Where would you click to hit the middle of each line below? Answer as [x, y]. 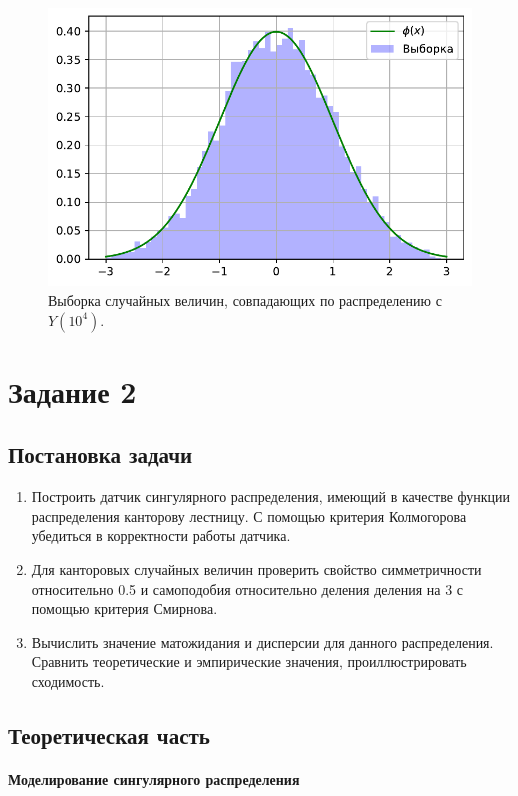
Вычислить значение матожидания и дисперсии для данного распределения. [262, 641]
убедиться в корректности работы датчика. [161, 535]
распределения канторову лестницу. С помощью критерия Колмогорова [249, 515]
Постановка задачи [100, 454]
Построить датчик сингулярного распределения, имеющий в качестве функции [271, 496]
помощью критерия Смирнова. [124, 608]
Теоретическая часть [109, 734]
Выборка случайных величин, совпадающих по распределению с [245, 299]
